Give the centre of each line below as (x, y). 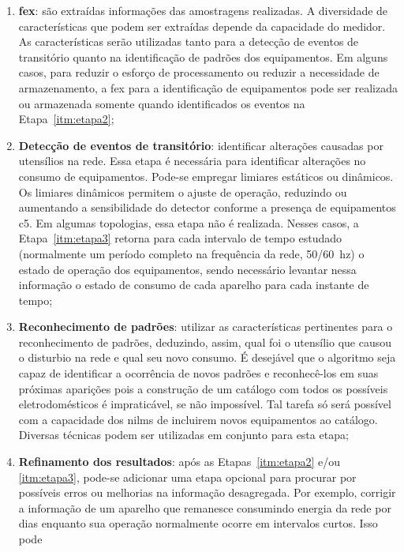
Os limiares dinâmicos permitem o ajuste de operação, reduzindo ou (183, 192)
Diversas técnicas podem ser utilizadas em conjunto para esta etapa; (183, 435)
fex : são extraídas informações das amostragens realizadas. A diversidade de (203, 10)
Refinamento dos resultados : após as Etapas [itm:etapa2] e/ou (180, 462)
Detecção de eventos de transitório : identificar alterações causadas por (201, 145)
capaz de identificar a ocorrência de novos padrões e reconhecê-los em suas (198, 373)
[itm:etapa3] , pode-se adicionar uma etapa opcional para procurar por (187, 477)
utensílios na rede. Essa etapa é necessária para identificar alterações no (192, 161)
